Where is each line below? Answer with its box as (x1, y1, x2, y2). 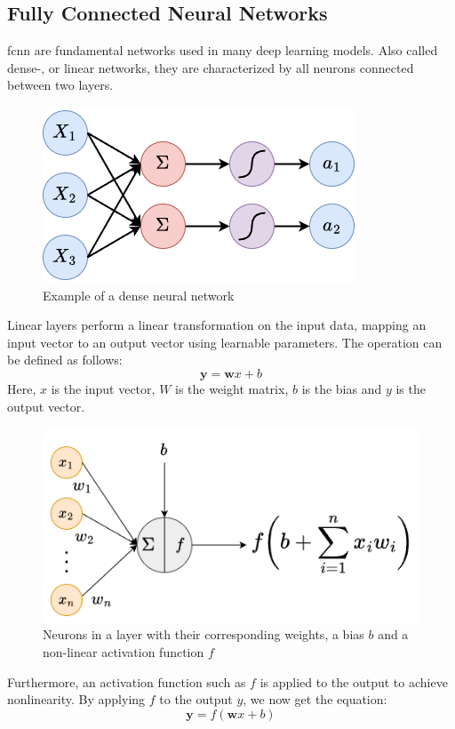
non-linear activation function (43, 642, 204, 661)
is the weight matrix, (175, 379, 289, 397)
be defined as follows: (7, 350, 123, 369)
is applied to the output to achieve (259, 672, 448, 691)
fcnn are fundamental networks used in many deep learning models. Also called (7, 41, 438, 60)
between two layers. (7, 76, 114, 94)
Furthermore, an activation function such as (7, 672, 246, 691)
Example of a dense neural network (43, 285, 235, 304)
